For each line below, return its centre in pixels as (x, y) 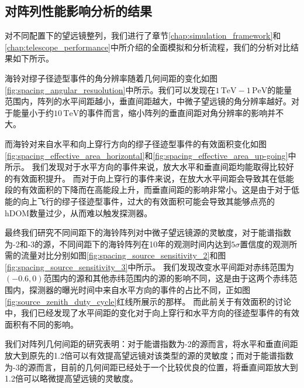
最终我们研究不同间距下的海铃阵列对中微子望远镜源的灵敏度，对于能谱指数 (148, 232)
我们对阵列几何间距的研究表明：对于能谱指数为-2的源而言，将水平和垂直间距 (151, 344)
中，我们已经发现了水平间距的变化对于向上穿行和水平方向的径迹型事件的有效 (152, 313)
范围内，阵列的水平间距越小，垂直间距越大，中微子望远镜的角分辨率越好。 (148, 101)
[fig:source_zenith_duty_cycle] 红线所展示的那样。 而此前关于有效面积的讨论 (148, 301)
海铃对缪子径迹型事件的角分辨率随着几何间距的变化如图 (111, 78)
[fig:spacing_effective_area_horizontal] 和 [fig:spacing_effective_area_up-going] (146, 155)
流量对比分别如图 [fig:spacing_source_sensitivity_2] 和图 (123, 255)
